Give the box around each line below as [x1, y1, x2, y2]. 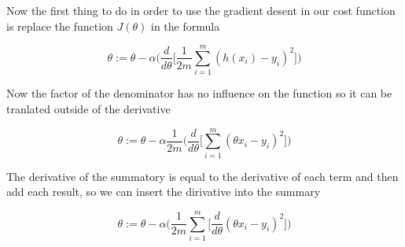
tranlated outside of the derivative [6, 100, 171, 116]
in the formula [151, 17, 220, 34]
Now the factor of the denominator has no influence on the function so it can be [6, 85, 392, 101]
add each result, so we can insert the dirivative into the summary [6, 183, 321, 200]
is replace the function [6, 17, 113, 34]
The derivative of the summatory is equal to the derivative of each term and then [6, 168, 399, 184]
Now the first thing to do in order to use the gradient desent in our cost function [6, 2, 396, 18]
